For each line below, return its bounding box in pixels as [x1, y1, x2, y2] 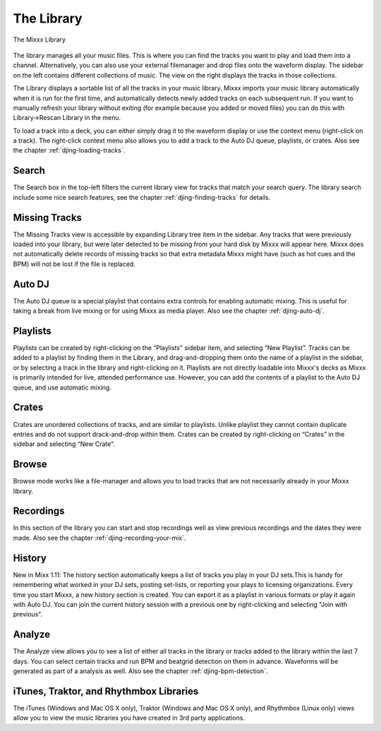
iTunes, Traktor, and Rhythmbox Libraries [13, 685, 199, 697]
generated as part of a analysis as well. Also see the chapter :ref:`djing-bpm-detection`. [13, 667, 268, 675]
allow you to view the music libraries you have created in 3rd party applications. [13, 713, 246, 723]
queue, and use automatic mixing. [13, 383, 112, 392]
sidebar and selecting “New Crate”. [13, 440, 116, 448]
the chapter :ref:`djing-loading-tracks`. [13, 146, 126, 155]
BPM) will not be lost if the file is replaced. [13, 260, 135, 268]
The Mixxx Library [13, 35, 66, 44]
